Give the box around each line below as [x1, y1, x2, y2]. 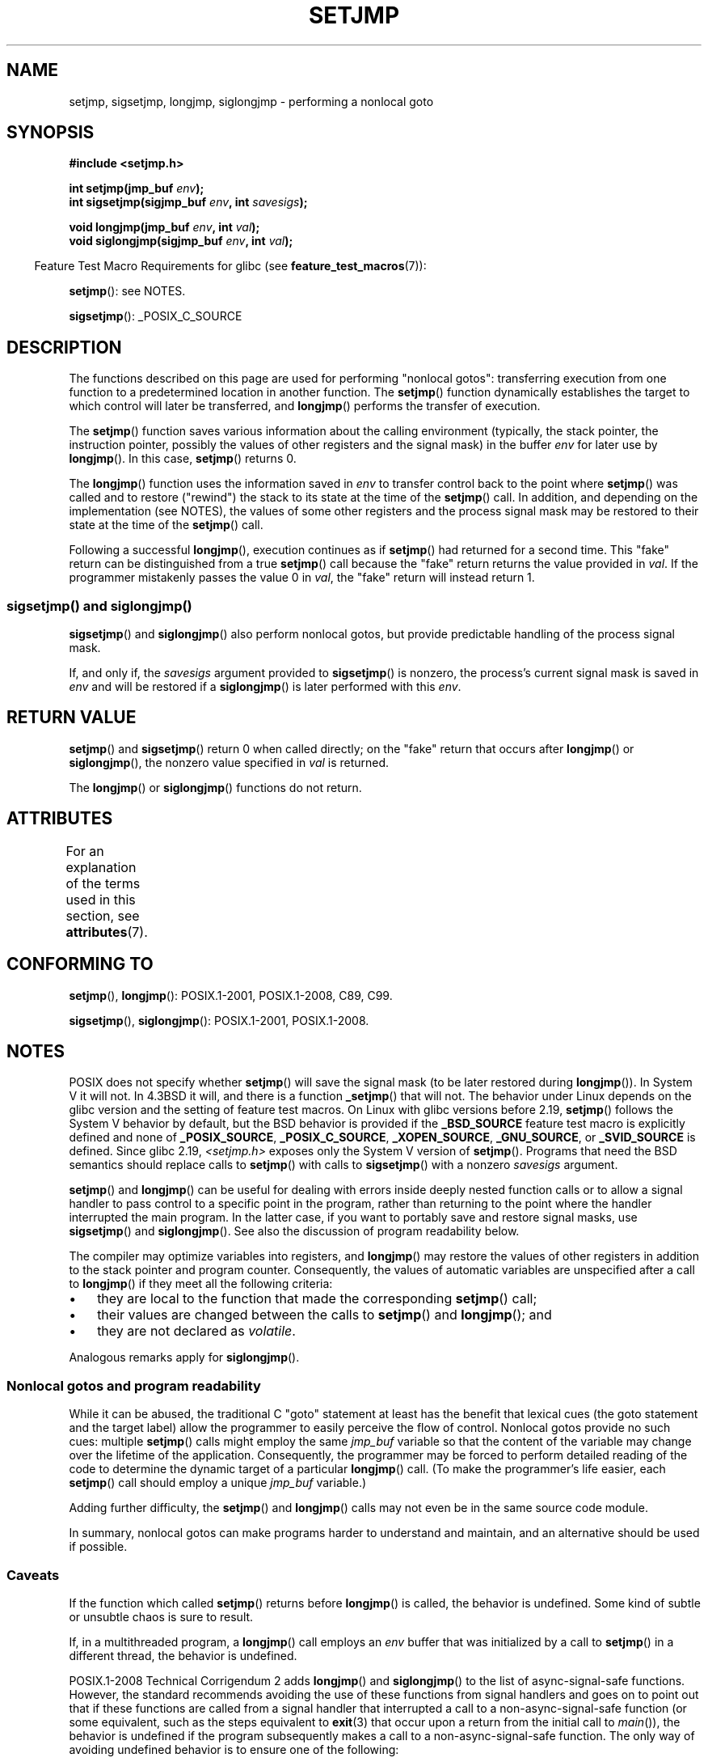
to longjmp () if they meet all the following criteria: [69, 1277, 333, 1291]
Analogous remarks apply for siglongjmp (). [69, 1350, 300, 1365]
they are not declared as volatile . [97, 1323, 296, 1340]
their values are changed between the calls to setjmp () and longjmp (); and [97, 1307, 552, 1324]
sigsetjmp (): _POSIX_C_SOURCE [69, 309, 242, 324]
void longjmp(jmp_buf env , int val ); [69, 220, 260, 235]
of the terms [65, 875, 141, 892]
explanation [65, 858, 137, 875]
